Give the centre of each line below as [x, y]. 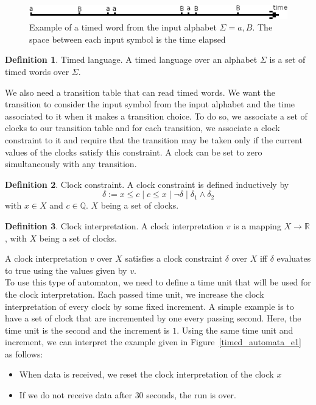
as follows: [24, 353]
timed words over [37, 71]
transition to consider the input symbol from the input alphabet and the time [150, 104]
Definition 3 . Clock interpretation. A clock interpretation [114, 225]
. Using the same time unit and [235, 330]
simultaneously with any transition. [71, 164]
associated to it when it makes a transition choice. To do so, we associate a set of [156, 116]
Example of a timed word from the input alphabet [123, 27]
